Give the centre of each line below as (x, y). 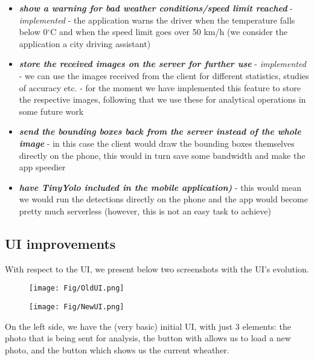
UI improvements (60, 243)
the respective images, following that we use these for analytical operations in (162, 99)
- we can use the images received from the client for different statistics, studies (164, 75)
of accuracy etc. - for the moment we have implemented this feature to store (160, 87)
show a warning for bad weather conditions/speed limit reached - (156, 8)
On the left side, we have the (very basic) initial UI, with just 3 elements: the (148, 326)
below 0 (33, 32)
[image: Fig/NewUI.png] (77, 307)
